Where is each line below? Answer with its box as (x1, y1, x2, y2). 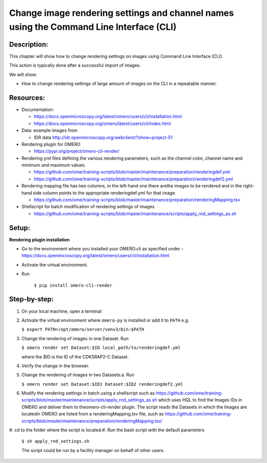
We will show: (9, 71, 38, 77)
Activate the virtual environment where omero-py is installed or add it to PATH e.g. (21, 317, 189, 323)
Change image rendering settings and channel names (9, 7, 234, 18)
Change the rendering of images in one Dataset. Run (21, 335, 129, 342)
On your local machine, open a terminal (21, 308, 102, 314)
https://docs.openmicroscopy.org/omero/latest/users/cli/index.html (34, 120, 171, 126)
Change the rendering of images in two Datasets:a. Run (21, 372, 134, 378)
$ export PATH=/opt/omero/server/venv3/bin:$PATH (21, 327, 144, 332)
